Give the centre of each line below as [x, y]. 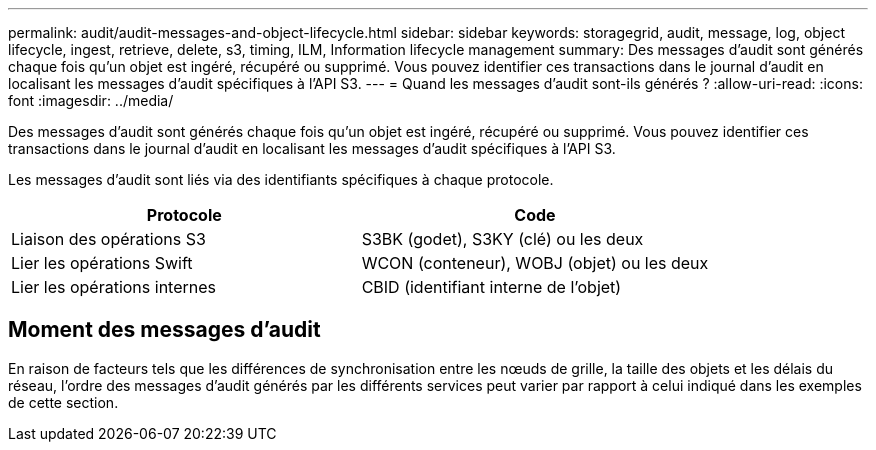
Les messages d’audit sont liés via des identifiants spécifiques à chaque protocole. [281, 179]
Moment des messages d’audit [164, 330]
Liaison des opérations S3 [108, 239]
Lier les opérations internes [113, 287]
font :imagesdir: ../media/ [91, 100]
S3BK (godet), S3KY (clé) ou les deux [502, 239]
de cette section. [63, 402]
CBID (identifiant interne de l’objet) [491, 287]
